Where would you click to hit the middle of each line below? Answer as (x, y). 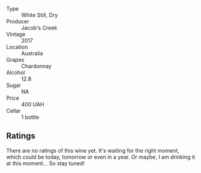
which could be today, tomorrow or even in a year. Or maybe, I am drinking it (101, 157)
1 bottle (30, 117)
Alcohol (16, 72)
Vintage (16, 34)
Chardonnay (37, 66)
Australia (32, 53)
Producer (18, 21)
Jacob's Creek (39, 28)
